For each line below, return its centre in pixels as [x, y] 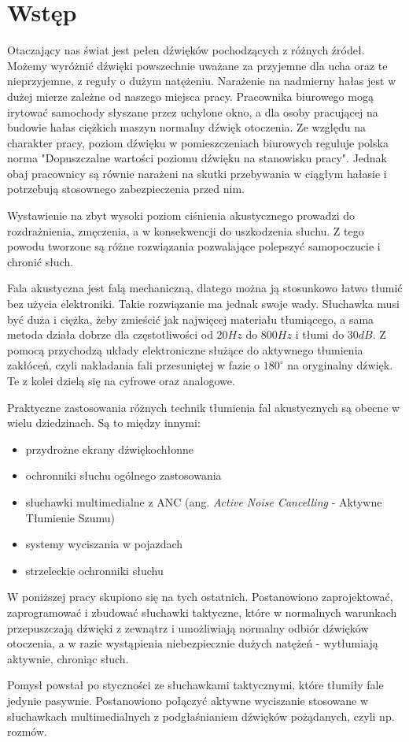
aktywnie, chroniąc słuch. [68, 658]
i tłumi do [320, 334]
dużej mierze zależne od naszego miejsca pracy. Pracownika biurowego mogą [190, 96]
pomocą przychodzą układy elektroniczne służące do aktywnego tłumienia [185, 349]
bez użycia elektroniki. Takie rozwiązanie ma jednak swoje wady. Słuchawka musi [203, 304]
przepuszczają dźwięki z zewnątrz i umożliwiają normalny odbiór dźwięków [188, 627]
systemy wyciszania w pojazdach [104, 544]
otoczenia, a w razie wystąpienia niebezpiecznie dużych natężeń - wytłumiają [193, 643]
